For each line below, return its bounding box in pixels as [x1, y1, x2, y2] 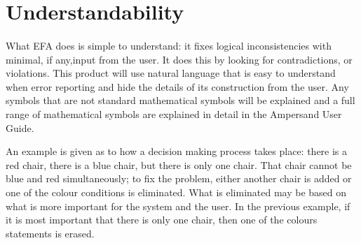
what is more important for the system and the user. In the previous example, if [6, 198, 350, 213]
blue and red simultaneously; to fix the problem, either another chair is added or [6, 171, 352, 186]
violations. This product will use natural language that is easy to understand [6, 66, 336, 80]
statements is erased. [6, 226, 95, 240]
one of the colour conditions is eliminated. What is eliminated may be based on [6, 184, 347, 199]
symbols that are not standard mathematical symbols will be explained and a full [6, 93, 355, 108]
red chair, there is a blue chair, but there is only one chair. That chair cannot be [6, 157, 352, 172]
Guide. [6, 120, 34, 135]
